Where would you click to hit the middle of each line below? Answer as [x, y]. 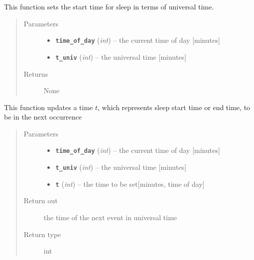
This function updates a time [49, 107]
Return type [42, 234]
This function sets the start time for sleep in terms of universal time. [109, 6]
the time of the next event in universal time [110, 217]
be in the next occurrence [43, 117]
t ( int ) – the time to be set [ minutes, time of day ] [130, 184]
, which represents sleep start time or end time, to [174, 107]
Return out [41, 200]
